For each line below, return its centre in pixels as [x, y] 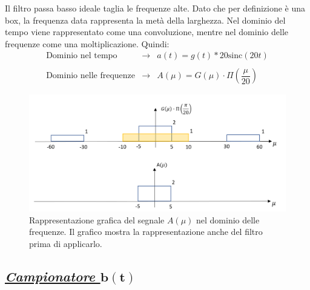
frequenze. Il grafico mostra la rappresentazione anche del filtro [146, 232]
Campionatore [50, 276]
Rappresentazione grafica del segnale [97, 219]
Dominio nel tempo [82, 56]
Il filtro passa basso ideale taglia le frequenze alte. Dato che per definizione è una [155, 8]
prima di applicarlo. [66, 243]
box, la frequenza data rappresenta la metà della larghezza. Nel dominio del [145, 20]
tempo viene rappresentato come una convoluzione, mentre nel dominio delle [147, 32]
